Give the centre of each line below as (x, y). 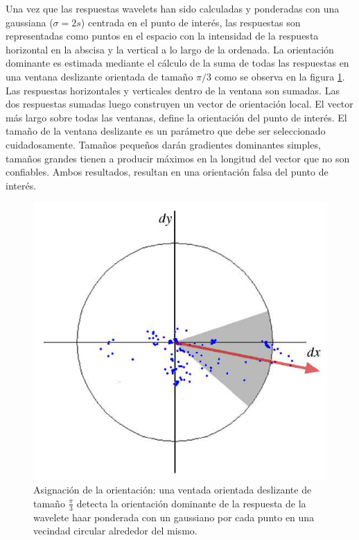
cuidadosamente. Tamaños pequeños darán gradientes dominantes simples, (163, 144)
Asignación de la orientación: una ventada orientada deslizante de (173, 490)
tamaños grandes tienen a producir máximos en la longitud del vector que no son (178, 158)
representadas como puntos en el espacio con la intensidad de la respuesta (162, 36)
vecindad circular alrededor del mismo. (115, 531)
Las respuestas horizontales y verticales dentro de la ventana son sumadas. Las (173, 90)
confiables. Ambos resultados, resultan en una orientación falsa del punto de (167, 172)
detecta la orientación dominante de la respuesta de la (191, 503)
